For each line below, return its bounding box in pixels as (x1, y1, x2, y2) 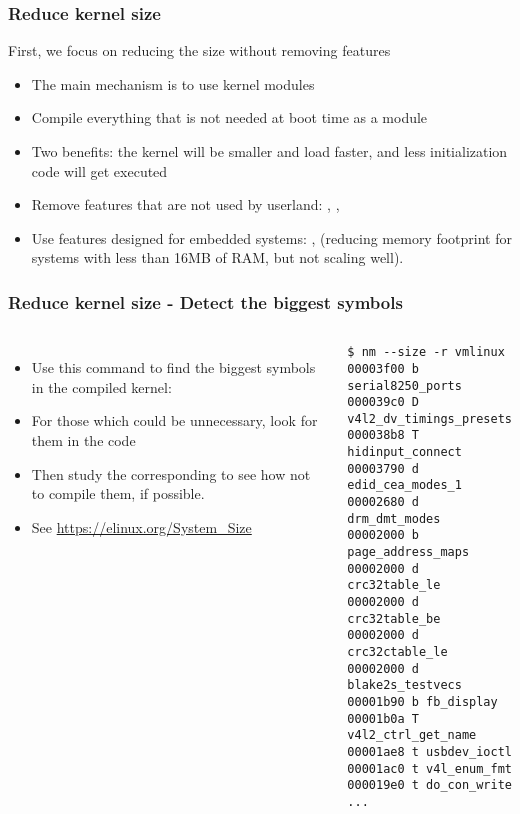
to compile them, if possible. (31, 483, 205, 504)
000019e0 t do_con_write (347, 778, 512, 793)
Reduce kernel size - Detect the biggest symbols (8, 289, 403, 314)
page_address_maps (347, 545, 470, 560)
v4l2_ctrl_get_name (347, 728, 477, 743)
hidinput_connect (347, 445, 462, 460)
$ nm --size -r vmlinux (347, 345, 505, 360)
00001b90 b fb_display (347, 694, 498, 709)
